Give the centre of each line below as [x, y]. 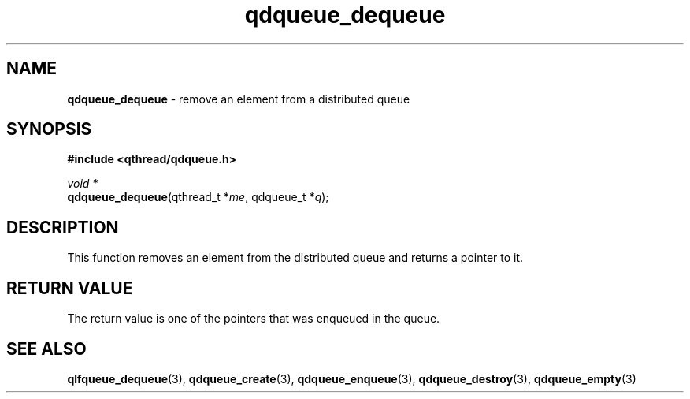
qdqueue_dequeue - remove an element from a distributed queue [239, 99]
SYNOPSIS [49, 129]
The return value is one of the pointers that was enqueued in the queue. [254, 319]
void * [83, 184]
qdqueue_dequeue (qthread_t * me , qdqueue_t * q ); [198, 197]
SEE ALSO [46, 349]
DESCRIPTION [63, 227]
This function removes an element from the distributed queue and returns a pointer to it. [295, 258]
